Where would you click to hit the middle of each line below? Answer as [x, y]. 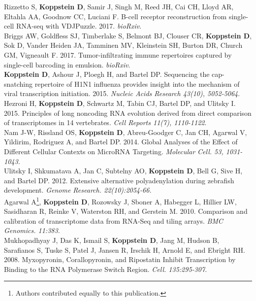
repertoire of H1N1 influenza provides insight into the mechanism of [137, 84]
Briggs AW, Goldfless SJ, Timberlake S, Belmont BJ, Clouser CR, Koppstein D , [128, 35]
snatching [18, 84]
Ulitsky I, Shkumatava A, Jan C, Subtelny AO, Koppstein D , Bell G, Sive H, [123, 171]
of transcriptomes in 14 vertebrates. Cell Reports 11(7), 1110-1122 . [105, 122]
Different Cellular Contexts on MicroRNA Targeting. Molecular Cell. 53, [114, 151]
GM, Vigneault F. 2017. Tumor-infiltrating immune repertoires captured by [118, 54]
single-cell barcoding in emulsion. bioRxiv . [67, 64]
